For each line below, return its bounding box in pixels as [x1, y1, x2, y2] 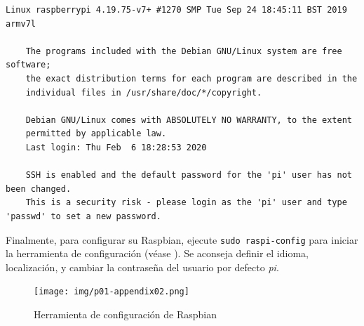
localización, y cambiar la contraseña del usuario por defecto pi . [6, 259, 279, 274]
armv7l [6, 18, 36, 29]
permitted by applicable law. [25, 129, 167, 139]
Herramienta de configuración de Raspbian [34, 307, 217, 321]
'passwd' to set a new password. [6, 211, 161, 221]
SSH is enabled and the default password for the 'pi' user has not [25, 170, 352, 181]
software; [6, 60, 51, 70]
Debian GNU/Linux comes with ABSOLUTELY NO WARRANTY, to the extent [25, 115, 352, 125]
